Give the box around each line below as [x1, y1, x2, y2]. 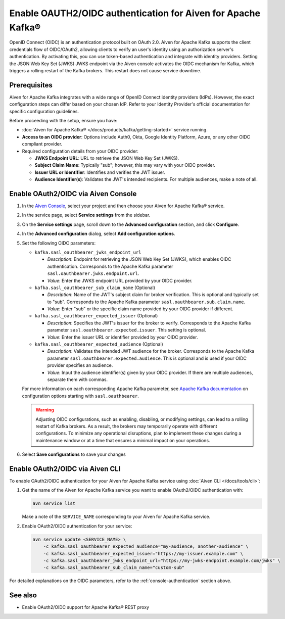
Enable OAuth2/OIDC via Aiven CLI [9, 464, 121, 473]
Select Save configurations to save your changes [22, 451, 126, 457]
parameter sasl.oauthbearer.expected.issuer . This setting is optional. [47, 327, 207, 333]
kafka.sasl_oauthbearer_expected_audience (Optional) [34, 341, 164, 347]
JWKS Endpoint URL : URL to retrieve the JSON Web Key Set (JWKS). [34, 155, 179, 161]
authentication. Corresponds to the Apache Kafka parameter [47, 263, 174, 269]
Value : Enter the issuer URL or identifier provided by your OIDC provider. [47, 334, 198, 340]
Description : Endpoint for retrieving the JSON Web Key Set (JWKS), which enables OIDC [47, 256, 232, 262]
